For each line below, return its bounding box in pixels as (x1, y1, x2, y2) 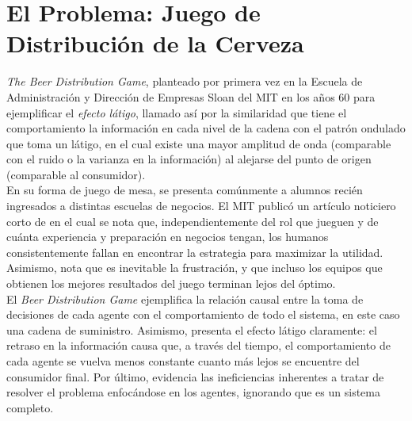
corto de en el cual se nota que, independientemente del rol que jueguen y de (6, 212, 379, 229)
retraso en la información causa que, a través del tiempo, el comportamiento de (6, 337, 391, 354)
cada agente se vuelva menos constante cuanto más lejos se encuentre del (6, 353, 360, 369)
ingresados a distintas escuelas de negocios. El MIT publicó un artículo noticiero (6, 197, 396, 214)
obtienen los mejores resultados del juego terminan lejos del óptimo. (6, 275, 336, 292)
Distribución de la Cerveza (6, 27, 304, 59)
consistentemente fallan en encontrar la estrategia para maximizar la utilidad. (6, 243, 383, 260)
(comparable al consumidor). (6, 166, 146, 182)
